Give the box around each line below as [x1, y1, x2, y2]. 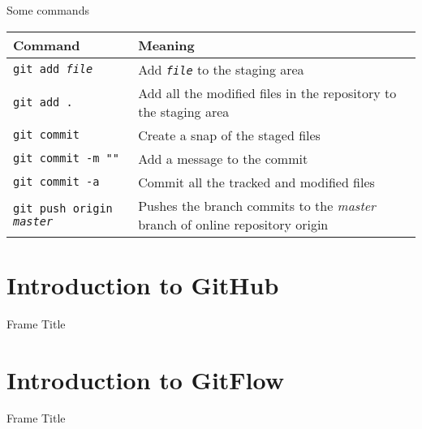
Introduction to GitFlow [6, 363, 285, 396]
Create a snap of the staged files [138, 125, 321, 144]
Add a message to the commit [138, 148, 308, 168]
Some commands [6, 2, 89, 18]
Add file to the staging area [138, 59, 304, 79]
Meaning [138, 35, 195, 54]
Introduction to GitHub [6, 268, 279, 301]
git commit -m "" [13, 152, 119, 165]
